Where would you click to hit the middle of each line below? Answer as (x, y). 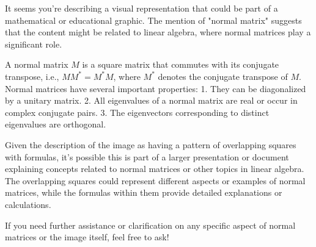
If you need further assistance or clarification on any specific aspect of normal (150, 225)
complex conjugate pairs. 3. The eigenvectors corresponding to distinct (137, 112)
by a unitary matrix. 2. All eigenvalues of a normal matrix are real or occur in (151, 100)
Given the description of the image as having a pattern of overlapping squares (151, 144)
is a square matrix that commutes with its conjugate (181, 64)
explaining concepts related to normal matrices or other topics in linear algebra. (155, 169)
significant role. (34, 44)
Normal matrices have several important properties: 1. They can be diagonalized (156, 88)
